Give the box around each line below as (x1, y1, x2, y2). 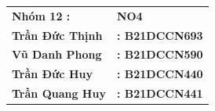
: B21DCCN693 (116, 27, 203, 43)
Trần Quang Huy (12, 85, 106, 102)
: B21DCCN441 (116, 85, 203, 102)
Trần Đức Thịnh (12, 27, 103, 43)
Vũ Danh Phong (12, 46, 102, 63)
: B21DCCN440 (116, 66, 203, 82)
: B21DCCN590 (116, 46, 203, 63)
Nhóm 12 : (12, 7, 71, 23)
